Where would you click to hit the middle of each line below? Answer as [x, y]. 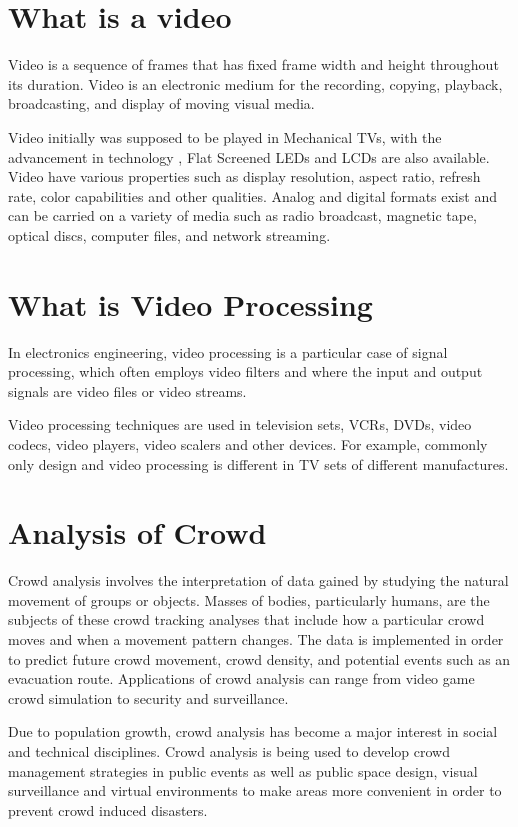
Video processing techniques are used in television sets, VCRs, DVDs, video [240, 424]
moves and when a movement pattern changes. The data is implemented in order [256, 639]
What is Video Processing [190, 303]
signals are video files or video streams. [127, 390]
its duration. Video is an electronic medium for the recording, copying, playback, [255, 83]
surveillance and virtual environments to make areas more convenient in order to [255, 790]
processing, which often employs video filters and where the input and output [245, 371]
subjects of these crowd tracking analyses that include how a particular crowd [246, 619]
